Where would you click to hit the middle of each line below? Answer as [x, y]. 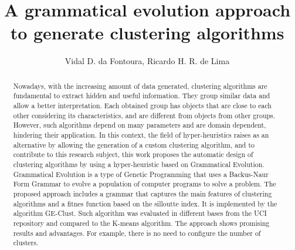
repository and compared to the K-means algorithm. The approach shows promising [141, 223]
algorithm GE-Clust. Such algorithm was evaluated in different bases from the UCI [140, 213]
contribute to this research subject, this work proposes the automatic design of [133, 154]
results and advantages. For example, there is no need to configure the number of [137, 233]
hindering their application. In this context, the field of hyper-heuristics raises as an [141, 134]
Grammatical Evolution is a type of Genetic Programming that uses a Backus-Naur [141, 174]
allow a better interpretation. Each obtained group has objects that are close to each [142, 106]
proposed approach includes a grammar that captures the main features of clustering [143, 193]
